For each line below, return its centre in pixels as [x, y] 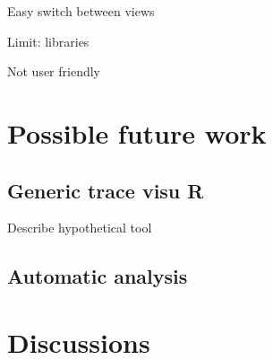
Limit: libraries [48, 41]
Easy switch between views [81, 11]
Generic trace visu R [106, 190]
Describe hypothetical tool [80, 228]
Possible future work [137, 132]
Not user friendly [54, 71]
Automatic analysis [98, 276]
